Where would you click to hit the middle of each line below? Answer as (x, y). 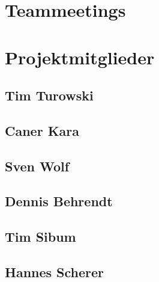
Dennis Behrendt (59, 201)
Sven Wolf (37, 166)
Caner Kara (42, 130)
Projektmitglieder (80, 57)
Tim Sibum (40, 237)
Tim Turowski (49, 95)
